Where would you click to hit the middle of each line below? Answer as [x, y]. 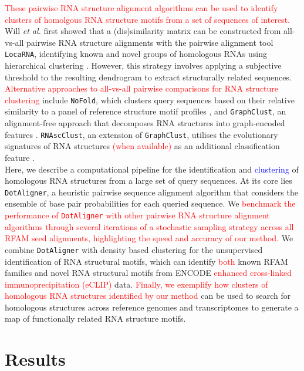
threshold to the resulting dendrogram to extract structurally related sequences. [148, 77]
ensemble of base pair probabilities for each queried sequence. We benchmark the [150, 203]
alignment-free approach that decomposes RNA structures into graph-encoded [145, 123]
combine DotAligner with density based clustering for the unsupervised [134, 249]
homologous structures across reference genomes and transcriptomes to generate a [152, 307]
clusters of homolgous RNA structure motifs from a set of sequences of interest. [147, 19]
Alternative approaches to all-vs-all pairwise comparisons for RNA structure [142, 88]
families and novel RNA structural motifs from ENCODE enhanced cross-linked [148, 273]
